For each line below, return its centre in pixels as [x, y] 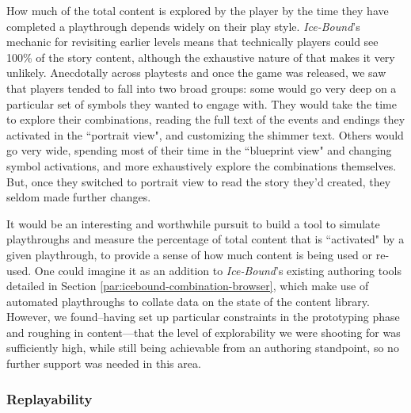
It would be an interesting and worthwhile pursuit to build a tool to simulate [193, 223]
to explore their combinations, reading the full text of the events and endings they [206, 119]
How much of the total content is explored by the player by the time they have [198, 10]
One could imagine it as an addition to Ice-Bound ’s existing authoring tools [218, 270]
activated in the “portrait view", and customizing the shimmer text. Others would [205, 134]
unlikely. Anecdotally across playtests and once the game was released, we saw [196, 73]
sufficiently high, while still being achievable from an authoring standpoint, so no [203, 348]
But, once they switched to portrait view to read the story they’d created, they [199, 181]
